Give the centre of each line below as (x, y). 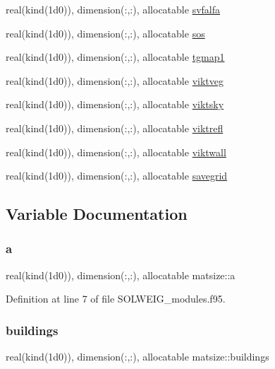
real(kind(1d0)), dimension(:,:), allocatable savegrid (117, 176)
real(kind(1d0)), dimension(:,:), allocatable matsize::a (121, 275)
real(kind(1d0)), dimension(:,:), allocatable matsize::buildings (137, 357)
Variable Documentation (97, 214)
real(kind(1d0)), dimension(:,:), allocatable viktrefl (115, 128)
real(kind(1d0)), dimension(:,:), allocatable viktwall (116, 152)
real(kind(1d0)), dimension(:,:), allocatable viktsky (115, 104)
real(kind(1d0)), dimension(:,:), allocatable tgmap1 (115, 57)
